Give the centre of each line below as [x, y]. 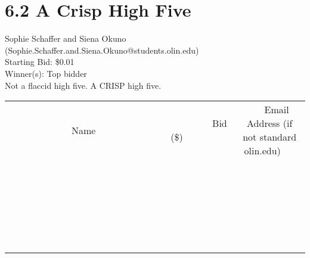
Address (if [270, 123]
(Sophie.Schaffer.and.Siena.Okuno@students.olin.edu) [102, 50]
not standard [270, 137]
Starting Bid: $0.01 [40, 62]
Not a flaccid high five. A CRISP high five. [83, 85]
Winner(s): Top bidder [46, 73]
